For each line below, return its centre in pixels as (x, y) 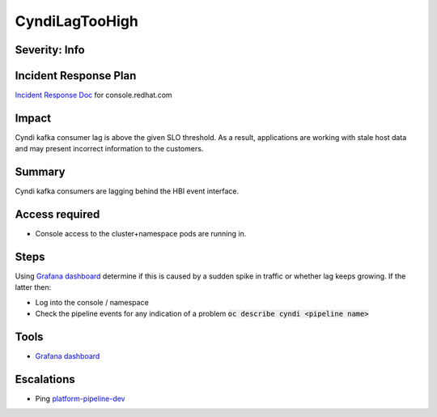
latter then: (33, 287)
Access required (57, 215)
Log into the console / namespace (92, 302)
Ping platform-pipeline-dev (80, 399)
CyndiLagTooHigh (77, 21)
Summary (40, 172)
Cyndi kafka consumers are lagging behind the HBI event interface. (127, 191)
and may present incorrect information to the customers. (109, 149)
